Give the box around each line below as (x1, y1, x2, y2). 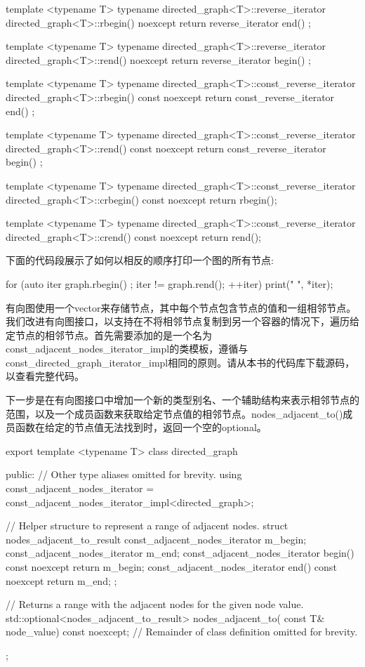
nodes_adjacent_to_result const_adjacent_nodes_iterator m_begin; (6, 531, 307, 546)
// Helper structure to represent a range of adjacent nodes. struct (6, 518, 288, 533)
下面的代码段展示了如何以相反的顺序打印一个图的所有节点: (6, 253, 274, 268)
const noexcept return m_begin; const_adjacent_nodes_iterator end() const (6, 560, 337, 574)
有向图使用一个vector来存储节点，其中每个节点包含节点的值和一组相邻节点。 (6, 300, 357, 315)
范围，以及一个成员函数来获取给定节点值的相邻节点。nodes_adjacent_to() (6, 406, 343, 421)
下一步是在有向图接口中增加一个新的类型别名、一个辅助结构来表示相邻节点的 (6, 392, 359, 407)
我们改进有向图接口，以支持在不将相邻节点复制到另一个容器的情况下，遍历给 (6, 314, 359, 329)
